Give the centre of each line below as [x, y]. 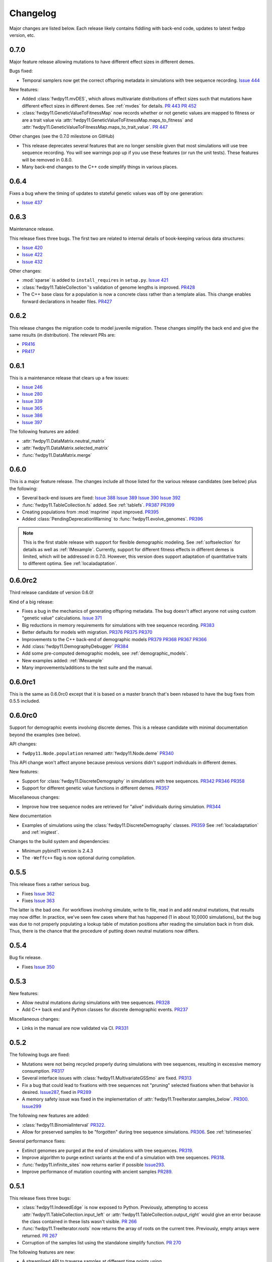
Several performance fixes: [37, 1141]
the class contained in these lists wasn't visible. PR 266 [79, 1222]
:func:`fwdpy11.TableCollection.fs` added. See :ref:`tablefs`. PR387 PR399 [98, 505]
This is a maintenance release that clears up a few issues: [69, 378]
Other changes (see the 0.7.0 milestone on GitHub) [62, 136]
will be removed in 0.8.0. [47, 160]
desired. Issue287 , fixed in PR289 [57, 1092]
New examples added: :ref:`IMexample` [63, 660]
